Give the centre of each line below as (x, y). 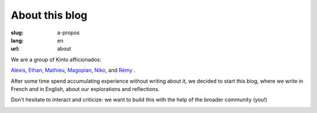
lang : (17, 40)
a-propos (68, 33)
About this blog (49, 15)
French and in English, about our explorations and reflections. (85, 89)
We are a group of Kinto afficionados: (56, 59)
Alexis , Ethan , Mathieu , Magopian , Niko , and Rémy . (73, 70)
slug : (17, 33)
